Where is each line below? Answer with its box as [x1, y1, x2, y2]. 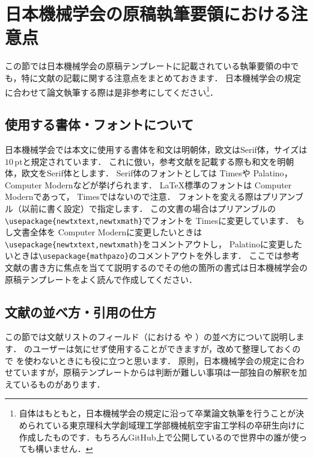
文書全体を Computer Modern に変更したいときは [13, 226, 202, 238]
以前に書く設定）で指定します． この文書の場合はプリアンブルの [22, 202, 276, 214]
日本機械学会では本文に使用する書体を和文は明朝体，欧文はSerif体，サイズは [5, 143, 308, 155]
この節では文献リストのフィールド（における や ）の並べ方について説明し [5, 330, 296, 343]
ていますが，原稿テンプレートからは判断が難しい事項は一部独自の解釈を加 [13, 366, 307, 379]
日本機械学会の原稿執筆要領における [5, 1, 291, 26]
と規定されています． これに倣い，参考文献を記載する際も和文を [22, 155, 278, 167]
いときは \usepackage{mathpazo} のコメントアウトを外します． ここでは [5, 249, 283, 262]
